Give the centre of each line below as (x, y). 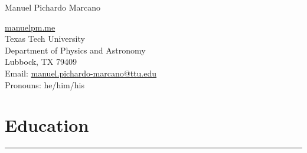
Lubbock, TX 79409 (41, 61)
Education (47, 125)
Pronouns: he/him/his (45, 84)
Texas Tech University (45, 39)
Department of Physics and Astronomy (75, 50)
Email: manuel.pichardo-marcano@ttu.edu (81, 73)
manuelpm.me (30, 27)
